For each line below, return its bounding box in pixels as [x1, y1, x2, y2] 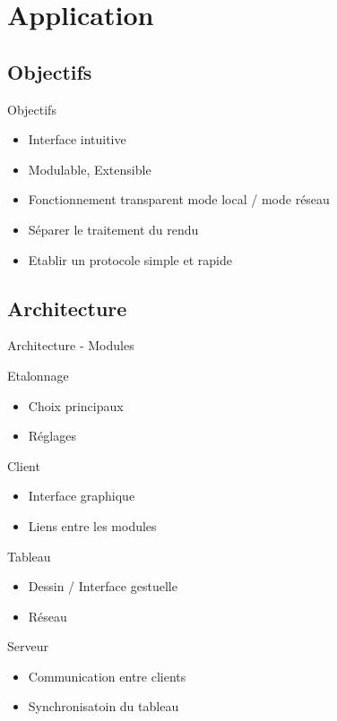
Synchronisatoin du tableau [28, 697, 179, 716]
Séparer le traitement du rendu [28, 219, 199, 238]
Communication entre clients [28, 666, 186, 685]
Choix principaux [28, 396, 124, 415]
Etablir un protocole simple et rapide [28, 250, 232, 269]
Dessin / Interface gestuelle [28, 577, 177, 596]
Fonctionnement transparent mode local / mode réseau [28, 190, 330, 209]
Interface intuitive [28, 130, 126, 149]
